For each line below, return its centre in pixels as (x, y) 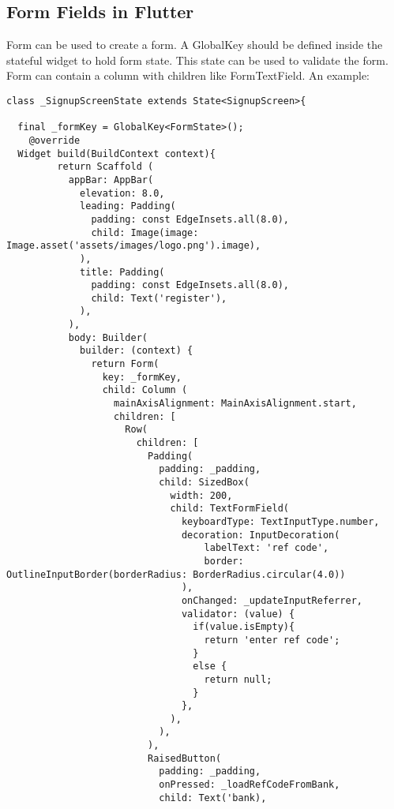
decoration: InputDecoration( (261, 535)
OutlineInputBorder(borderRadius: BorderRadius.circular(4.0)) (176, 574)
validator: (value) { (238, 614)
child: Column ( (145, 390)
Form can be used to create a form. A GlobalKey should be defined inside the (195, 45)
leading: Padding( (128, 206)
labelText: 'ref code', (266, 548)
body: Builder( (108, 337)
